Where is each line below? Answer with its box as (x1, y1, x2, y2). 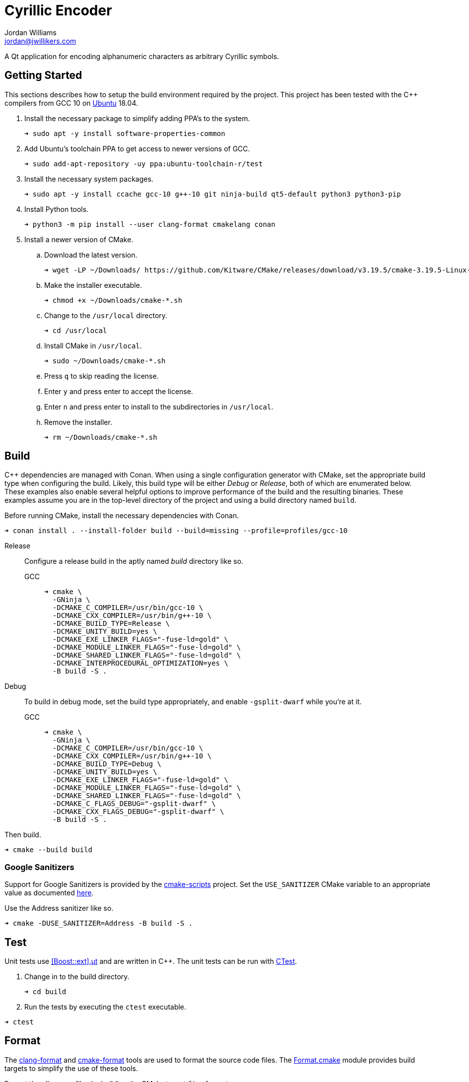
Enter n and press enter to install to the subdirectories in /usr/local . (44, 402, 273, 411)
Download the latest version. (44, 250, 137, 259)
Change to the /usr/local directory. (44, 311, 168, 320)
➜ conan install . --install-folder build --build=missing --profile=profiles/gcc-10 (4, 527, 348, 535)
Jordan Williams (4, 28, 57, 37)
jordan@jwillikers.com (4, 36, 76, 45)
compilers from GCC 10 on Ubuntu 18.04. (4, 98, 138, 107)
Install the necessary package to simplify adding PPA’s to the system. (24, 114, 250, 123)
